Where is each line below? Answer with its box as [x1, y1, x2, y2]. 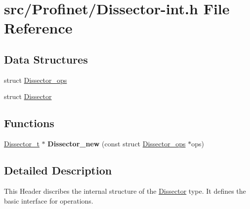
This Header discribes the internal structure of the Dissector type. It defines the [4, 185, 246, 196]
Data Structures [4, 51, 88, 67]
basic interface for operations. [4, 195, 93, 206]
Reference [4, 18, 73, 38]
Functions [4, 115, 54, 131]
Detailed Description [4, 163, 112, 178]
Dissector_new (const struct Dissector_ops [47, 139, 186, 149]
